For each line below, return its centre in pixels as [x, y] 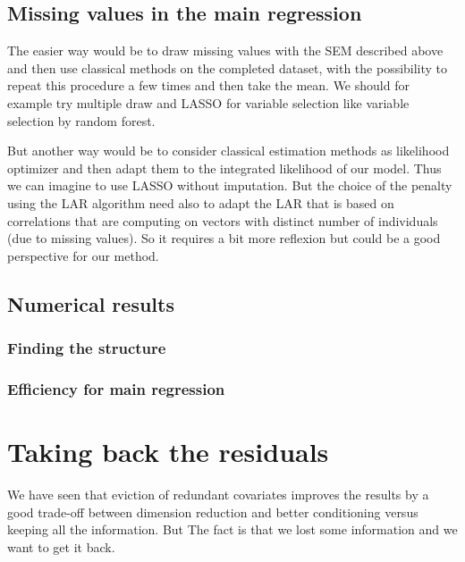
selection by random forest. [81, 120]
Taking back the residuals [168, 451]
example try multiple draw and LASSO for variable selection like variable [208, 102]
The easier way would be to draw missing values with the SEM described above [225, 50]
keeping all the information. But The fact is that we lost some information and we [232, 529]
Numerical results [91, 303]
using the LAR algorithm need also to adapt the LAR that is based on [201, 202]
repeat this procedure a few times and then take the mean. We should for [208, 85]
